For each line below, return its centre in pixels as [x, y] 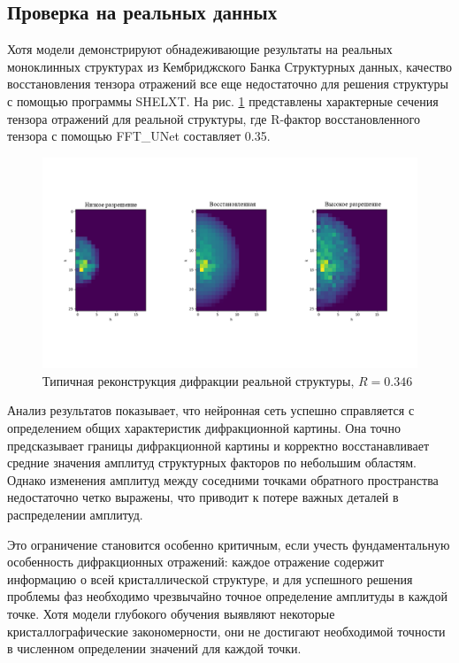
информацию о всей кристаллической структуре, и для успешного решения [210, 578]
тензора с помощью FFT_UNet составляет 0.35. [139, 136]
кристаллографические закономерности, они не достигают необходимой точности [226, 631]
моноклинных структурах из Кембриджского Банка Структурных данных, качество [230, 66]
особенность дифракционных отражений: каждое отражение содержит [196, 562]
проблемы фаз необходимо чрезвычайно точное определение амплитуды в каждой [227, 596]
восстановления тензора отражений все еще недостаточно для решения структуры [228, 84]
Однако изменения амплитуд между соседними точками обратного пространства [223, 479]
